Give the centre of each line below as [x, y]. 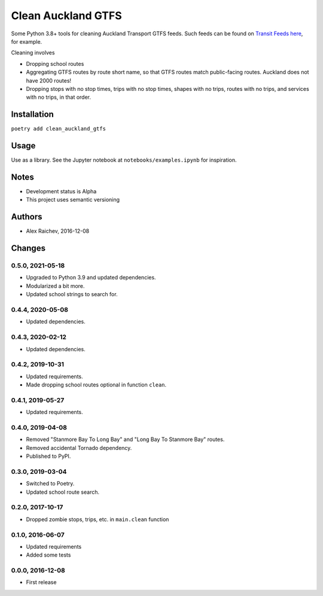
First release [41, 582]
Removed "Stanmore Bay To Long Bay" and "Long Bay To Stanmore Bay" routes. [125, 439]
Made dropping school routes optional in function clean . [96, 385]
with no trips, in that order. [58, 97]
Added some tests [48, 555]
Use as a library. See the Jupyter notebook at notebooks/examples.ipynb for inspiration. [124, 160]
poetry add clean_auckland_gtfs [58, 129]
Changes [28, 248]
